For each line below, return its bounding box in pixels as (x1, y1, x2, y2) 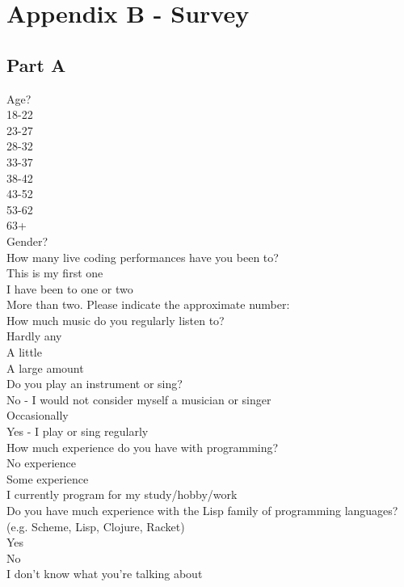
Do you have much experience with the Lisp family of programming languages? (6, 502, 398, 519)
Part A (6, 52, 66, 77)
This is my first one (6, 264, 103, 281)
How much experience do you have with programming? (6, 438, 279, 455)
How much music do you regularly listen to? (6, 311, 225, 328)
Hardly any (6, 327, 62, 344)
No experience (6, 454, 76, 471)
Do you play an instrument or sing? (6, 375, 183, 392)
